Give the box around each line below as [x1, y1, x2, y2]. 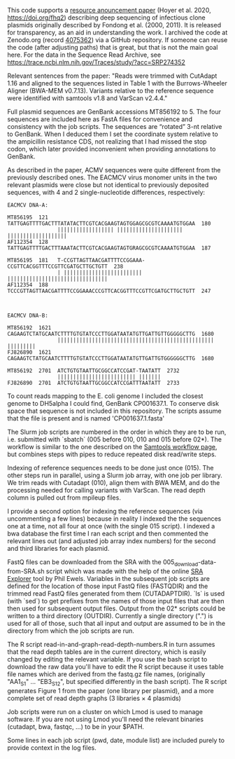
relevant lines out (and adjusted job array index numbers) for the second [7, 537, 216, 545]
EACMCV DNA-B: [7, 312, 49, 319]
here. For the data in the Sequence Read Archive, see [7, 50, 162, 59]
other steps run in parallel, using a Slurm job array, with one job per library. [7, 471, 222, 479]
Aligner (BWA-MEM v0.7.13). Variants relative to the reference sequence [7, 87, 214, 95]
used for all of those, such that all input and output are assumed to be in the [7, 619, 226, 627]
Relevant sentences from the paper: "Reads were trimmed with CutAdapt [7, 71, 218, 80]
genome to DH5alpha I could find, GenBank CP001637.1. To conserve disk [7, 399, 219, 407]
